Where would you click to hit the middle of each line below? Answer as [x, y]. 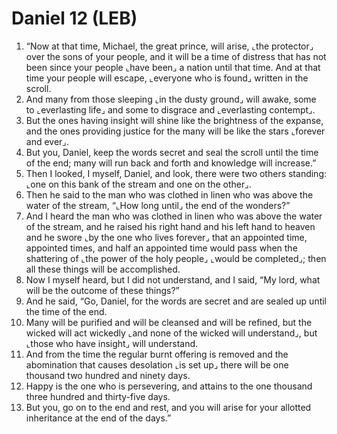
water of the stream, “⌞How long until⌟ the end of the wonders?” [158, 205]
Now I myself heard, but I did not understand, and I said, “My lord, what [173, 279]
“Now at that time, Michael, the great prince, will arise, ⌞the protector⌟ [169, 46]
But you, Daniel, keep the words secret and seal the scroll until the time [172, 152]
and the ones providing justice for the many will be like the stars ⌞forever [175, 131]
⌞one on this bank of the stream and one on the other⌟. [138, 184]
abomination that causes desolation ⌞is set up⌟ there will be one [157, 364]
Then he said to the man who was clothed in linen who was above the [169, 194]
